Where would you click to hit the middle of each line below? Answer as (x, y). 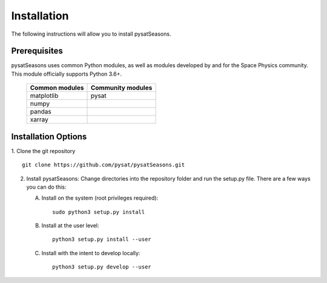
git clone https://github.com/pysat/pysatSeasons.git (103, 165)
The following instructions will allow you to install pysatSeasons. (91, 34)
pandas (41, 112)
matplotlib (44, 96)
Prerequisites (37, 51)
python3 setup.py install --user (102, 239)
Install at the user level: (70, 226)
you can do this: (46, 187)
